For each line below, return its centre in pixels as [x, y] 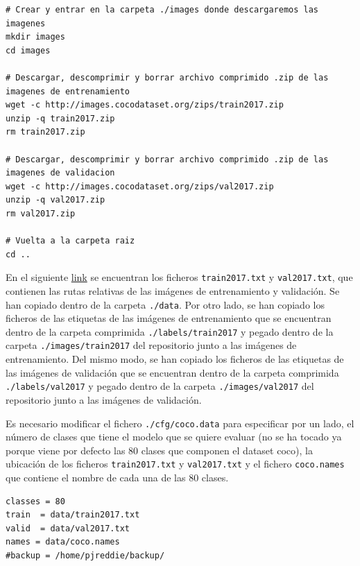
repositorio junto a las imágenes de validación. [104, 399]
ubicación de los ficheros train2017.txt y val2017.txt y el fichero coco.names [175, 464]
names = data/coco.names [63, 542]
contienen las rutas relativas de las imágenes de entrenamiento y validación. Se [173, 290]
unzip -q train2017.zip [60, 118]
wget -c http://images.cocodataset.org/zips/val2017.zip [140, 186]
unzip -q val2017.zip [55, 200]
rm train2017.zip [45, 132]
